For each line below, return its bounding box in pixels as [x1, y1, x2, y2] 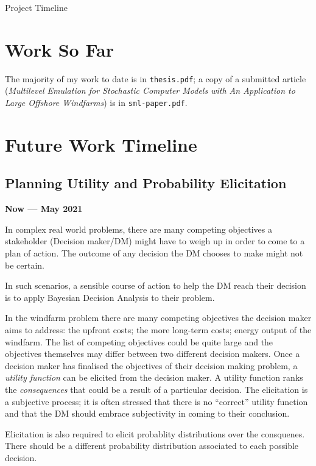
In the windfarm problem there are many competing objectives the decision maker [5, 311, 312, 324]
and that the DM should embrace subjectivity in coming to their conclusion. [5, 407, 290, 420]
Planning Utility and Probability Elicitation [5, 174, 287, 192]
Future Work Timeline [5, 132, 197, 157]
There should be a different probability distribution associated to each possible [5, 439, 299, 452]
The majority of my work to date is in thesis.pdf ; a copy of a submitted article [5, 72, 306, 85]
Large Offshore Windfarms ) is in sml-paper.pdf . [5, 96, 188, 108]
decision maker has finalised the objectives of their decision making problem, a [5, 359, 298, 372]
